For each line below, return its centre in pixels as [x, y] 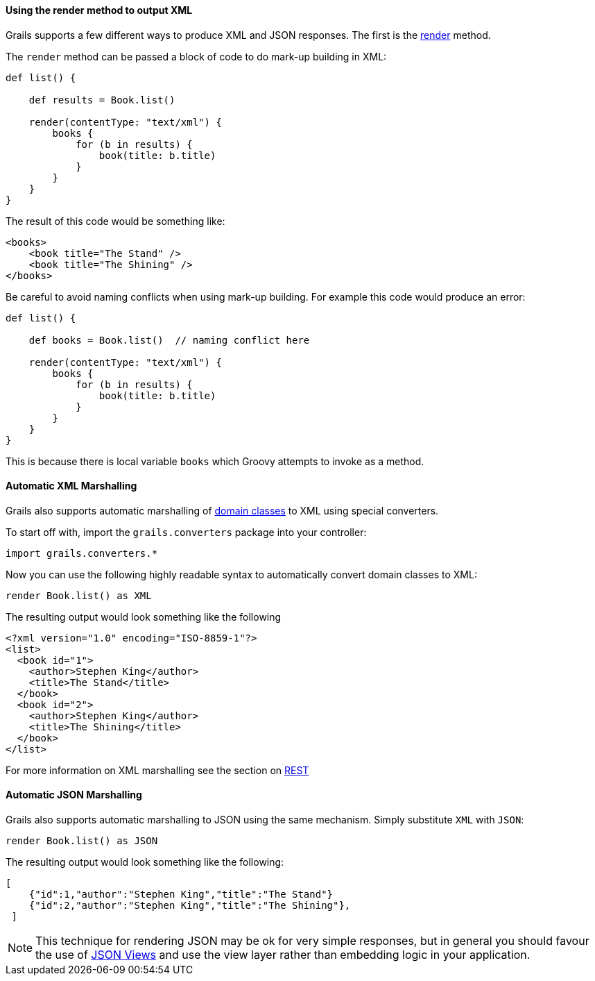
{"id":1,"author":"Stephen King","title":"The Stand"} [181, 895]
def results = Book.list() [102, 100]
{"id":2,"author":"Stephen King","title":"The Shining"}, [190, 906]
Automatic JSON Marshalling [74, 795]
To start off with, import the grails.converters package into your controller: [186, 532]
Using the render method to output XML [99, 10]
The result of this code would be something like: [115, 221]
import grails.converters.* [82, 553]
